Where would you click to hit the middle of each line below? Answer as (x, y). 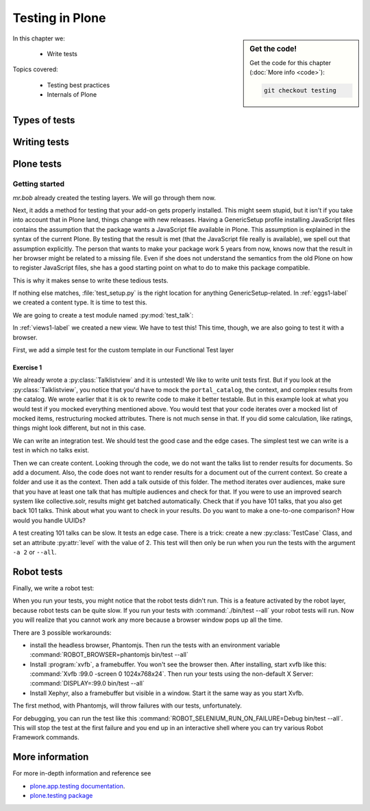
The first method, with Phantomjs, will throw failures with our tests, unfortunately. (127, 705)
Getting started (39, 184)
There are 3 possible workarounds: (62, 632)
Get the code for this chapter (291, 62)
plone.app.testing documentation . (77, 786)
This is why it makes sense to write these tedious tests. (90, 280)
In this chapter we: (39, 38)
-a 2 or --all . (35, 553)
